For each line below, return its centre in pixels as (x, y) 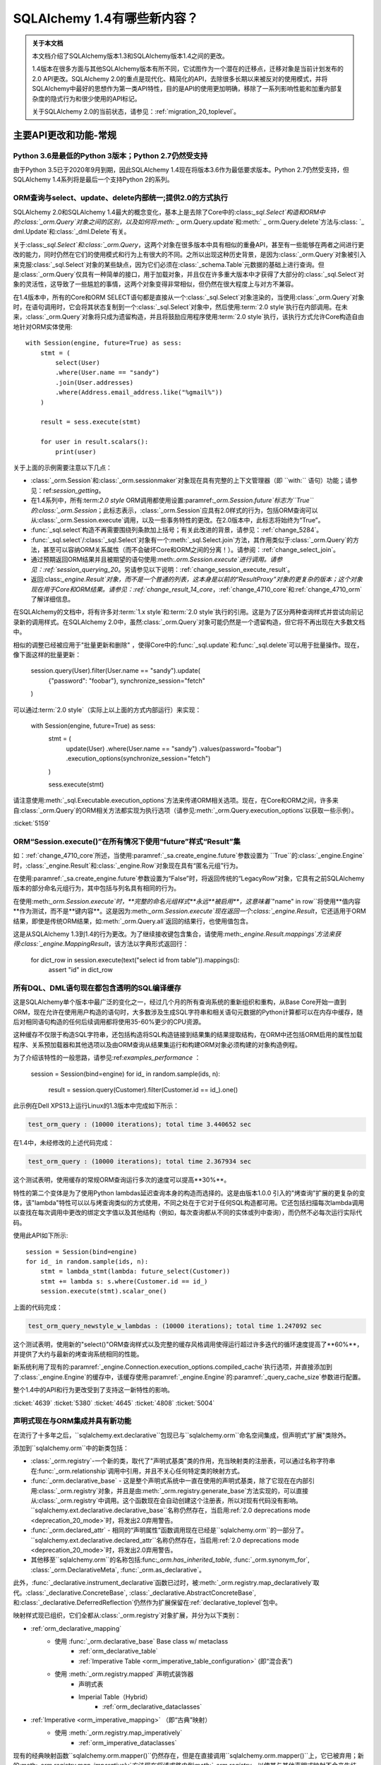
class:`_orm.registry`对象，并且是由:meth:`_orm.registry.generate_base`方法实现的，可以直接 (174, 1490)
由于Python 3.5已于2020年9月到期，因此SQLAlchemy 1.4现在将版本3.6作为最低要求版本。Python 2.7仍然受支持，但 (181, 170)
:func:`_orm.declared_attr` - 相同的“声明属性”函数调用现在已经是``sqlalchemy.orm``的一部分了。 (169, 1530)
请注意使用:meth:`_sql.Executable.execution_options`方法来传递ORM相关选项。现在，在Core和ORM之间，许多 (173, 801)
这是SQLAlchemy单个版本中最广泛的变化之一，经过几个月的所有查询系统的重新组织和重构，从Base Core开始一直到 (180, 1002)
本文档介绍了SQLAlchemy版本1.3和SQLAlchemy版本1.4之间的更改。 (130, 56)
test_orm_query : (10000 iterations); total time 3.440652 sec (140, 1125)
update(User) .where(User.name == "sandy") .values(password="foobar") (174, 748)
